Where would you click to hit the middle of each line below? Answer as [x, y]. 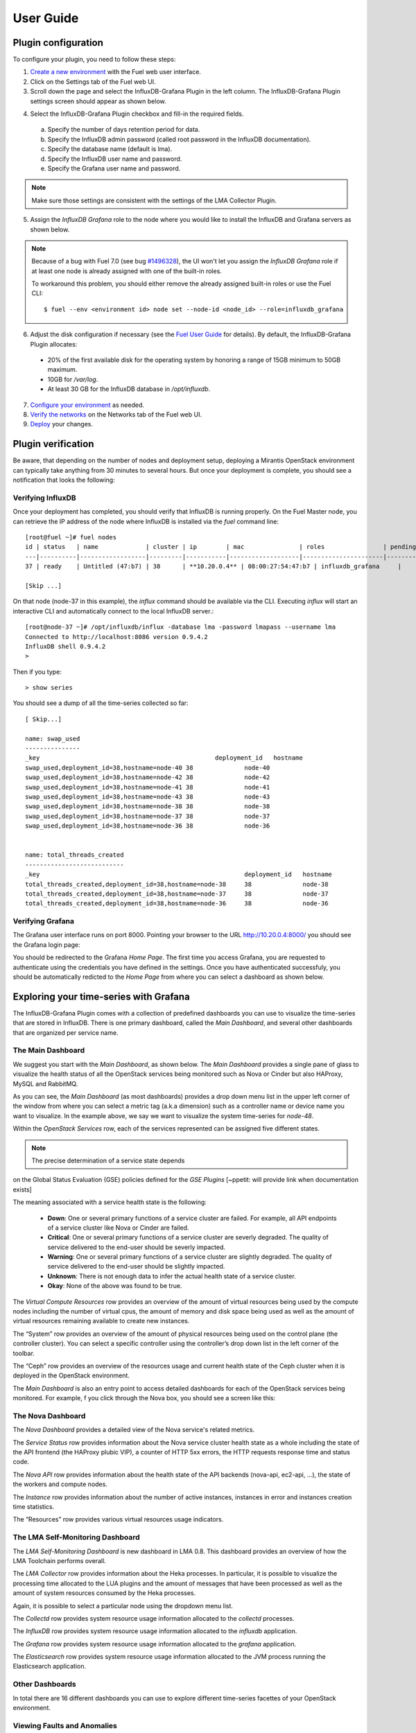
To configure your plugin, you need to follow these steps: [94, 60]
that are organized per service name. [66, 1032]
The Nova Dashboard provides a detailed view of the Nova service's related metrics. [134, 1430]
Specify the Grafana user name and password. [114, 168]
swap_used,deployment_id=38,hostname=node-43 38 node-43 [148, 796]
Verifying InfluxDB [44, 498]
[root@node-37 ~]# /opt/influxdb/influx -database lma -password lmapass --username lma [181, 627]
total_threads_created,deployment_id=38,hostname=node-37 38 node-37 [177, 894]
